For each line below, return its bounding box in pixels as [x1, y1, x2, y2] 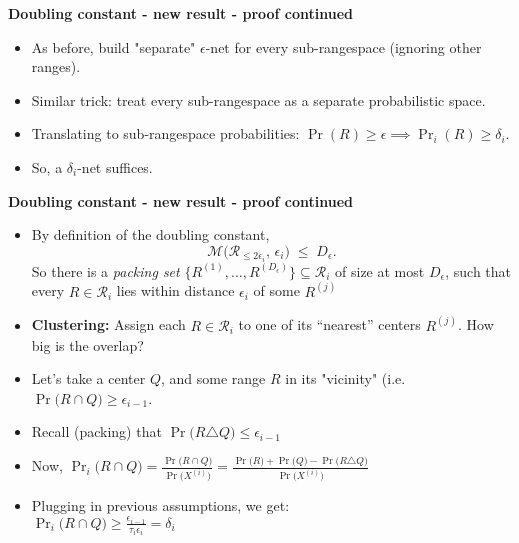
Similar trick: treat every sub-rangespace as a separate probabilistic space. [31, 89, 486, 110]
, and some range [160, 368, 266, 389]
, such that [445, 260, 512, 281]
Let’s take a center [31, 368, 146, 389]
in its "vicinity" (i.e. [285, 368, 406, 389]
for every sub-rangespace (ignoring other [234, 36, 482, 57]
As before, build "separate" [31, 36, 196, 57]
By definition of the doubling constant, [31, 224, 270, 245]
